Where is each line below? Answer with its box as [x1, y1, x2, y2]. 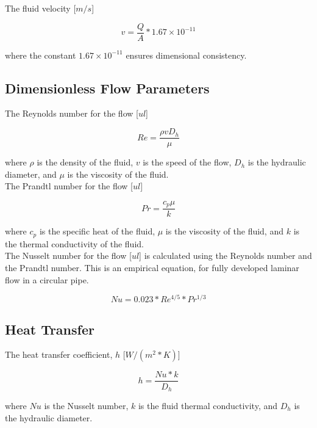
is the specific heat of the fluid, [39, 225, 155, 238]
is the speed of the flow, [143, 156, 232, 169]
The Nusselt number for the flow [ [5, 249, 132, 262]
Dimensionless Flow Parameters [5, 78, 210, 97]
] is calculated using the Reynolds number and [139, 249, 312, 262]
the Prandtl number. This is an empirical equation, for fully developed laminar [5, 261, 299, 274]
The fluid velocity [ [5, 2, 76, 14]
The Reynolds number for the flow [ [5, 107, 138, 120]
